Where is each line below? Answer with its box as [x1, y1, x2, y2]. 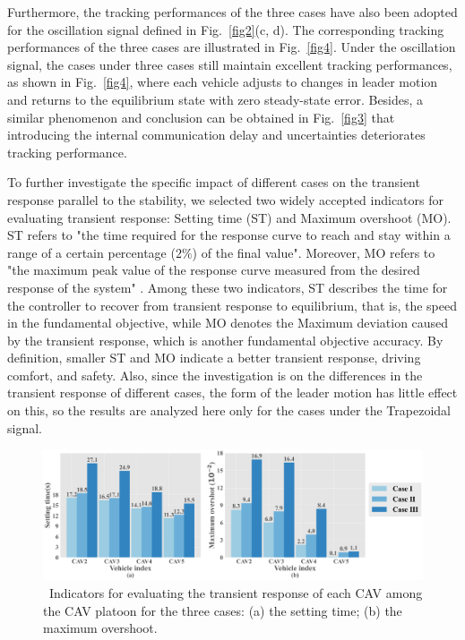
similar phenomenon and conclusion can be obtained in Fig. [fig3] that [7, 107, 395, 126]
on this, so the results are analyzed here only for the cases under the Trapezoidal [7, 401, 451, 420]
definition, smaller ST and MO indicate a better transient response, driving [7, 348, 421, 367]
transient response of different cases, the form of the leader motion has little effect [7, 383, 458, 402]
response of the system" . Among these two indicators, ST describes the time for [7, 277, 448, 296]
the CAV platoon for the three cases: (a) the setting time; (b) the [43, 601, 402, 619]
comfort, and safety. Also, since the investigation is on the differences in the [7, 365, 423, 384]
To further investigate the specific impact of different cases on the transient [7, 173, 420, 192]
